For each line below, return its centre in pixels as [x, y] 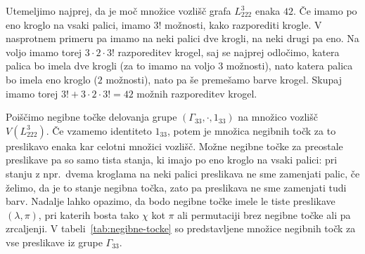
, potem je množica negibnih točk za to [252, 130]
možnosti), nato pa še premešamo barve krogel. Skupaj [224, 79]
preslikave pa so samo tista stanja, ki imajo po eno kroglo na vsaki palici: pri [172, 160]
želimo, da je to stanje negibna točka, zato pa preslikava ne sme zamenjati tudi [176, 187]
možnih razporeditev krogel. [197, 93]
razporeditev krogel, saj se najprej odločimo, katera [229, 52]
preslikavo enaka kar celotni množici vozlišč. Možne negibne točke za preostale [174, 146]
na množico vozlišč [278, 117]
